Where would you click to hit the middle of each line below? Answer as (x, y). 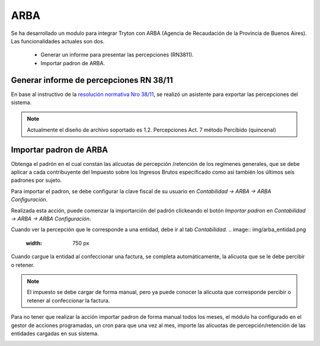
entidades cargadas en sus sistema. (55, 333)
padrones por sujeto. (36, 180)
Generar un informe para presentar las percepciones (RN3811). (117, 55)
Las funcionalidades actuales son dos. (58, 41)
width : (34, 243)
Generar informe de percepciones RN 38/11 (92, 80)
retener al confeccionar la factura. (68, 300)
